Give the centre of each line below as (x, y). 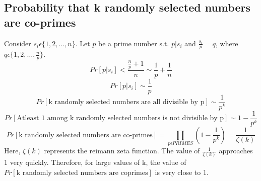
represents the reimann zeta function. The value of (122, 151)
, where (227, 43)
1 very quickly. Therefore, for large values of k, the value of (95, 162)
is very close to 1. (182, 172)
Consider (18, 43)
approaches (236, 151)
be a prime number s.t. (134, 43)
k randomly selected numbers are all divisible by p (126, 102)
